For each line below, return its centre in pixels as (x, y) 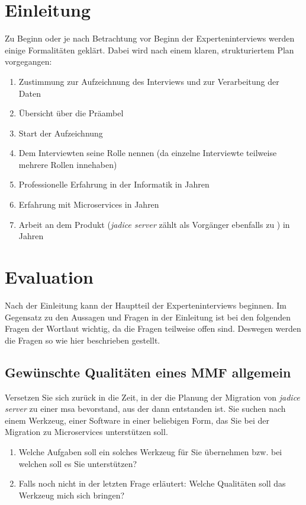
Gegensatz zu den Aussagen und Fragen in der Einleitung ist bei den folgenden (148, 317)
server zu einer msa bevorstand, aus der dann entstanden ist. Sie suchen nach (145, 409)
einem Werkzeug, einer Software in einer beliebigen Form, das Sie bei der (137, 420)
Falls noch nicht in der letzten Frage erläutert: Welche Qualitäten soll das (152, 483)
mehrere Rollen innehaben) (68, 164)
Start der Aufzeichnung (61, 133)
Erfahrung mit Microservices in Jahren (89, 204)
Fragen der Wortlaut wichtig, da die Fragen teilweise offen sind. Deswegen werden (153, 328)
